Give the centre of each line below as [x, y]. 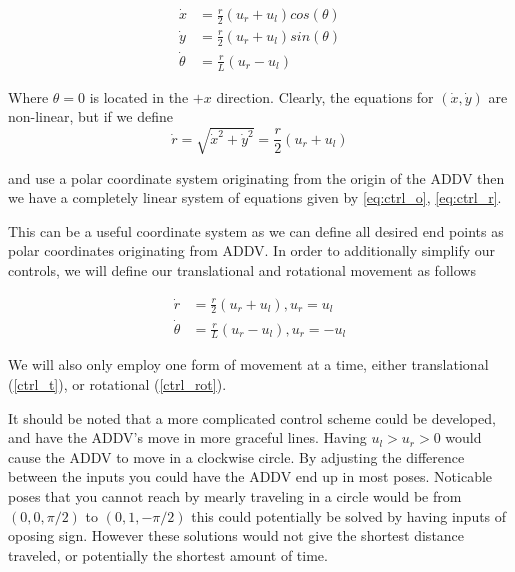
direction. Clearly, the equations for [325, 96]
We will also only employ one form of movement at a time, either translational [248, 364]
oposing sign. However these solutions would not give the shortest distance [236, 535]
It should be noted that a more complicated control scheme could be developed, [252, 417]
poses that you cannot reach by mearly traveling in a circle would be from [235, 496]
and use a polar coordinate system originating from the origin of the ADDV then [256, 177]
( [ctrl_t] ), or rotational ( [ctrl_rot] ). [117, 384]
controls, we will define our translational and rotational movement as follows [242, 269]
